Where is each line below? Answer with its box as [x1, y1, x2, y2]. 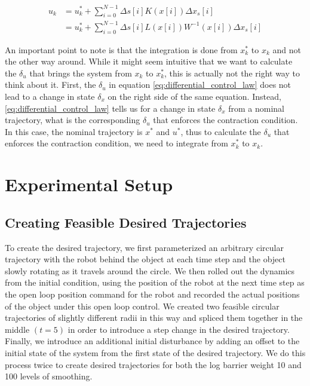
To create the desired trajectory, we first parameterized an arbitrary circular [5, 241, 284, 253]
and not [272, 43, 301, 56]
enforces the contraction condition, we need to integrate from [5, 137, 228, 149]
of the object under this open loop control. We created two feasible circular [5, 299, 280, 312]
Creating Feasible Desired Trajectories [5, 213, 247, 231]
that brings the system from [29, 66, 132, 79]
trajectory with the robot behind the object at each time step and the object [5, 253, 286, 265]
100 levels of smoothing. [5, 370, 93, 382]
